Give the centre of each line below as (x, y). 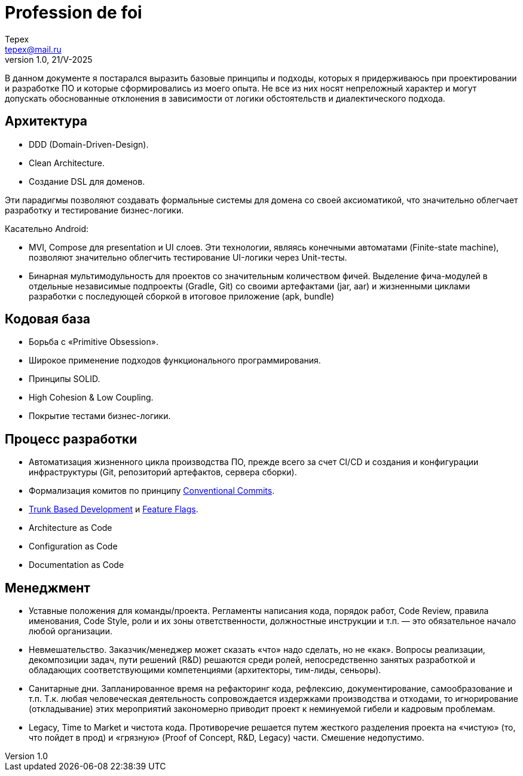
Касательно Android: (47, 228)
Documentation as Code (77, 565)
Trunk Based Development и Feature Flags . (114, 509)
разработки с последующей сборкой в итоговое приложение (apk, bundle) (182, 296)
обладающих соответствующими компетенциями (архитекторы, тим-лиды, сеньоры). (205, 670)
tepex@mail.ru (33, 49)
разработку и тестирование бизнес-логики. (94, 210)
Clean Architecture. (67, 163)
